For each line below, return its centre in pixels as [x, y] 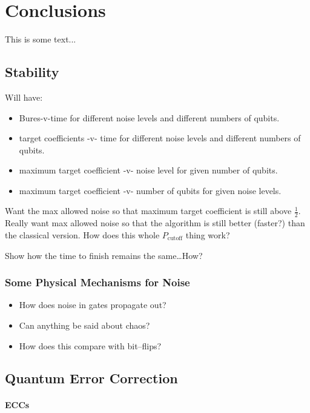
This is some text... [41, 39]
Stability [32, 72]
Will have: [24, 97]
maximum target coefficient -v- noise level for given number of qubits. [148, 170]
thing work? [208, 234]
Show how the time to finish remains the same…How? [104, 255]
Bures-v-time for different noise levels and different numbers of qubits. [149, 117]
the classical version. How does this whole [82, 234]
